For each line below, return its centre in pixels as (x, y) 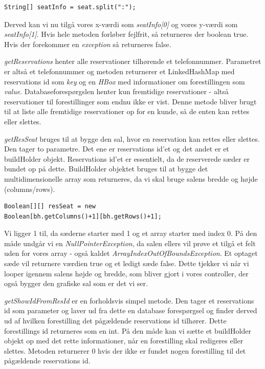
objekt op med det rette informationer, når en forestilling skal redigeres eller (124, 341)
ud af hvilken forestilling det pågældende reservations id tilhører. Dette (115, 321)
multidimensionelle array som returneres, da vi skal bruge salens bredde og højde (131, 178)
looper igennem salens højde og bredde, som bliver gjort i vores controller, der (126, 273)
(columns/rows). (30, 189)
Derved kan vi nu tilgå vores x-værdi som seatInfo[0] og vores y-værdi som (121, 24)
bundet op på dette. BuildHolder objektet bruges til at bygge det (106, 169)
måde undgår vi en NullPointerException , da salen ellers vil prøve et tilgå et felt (130, 243)
